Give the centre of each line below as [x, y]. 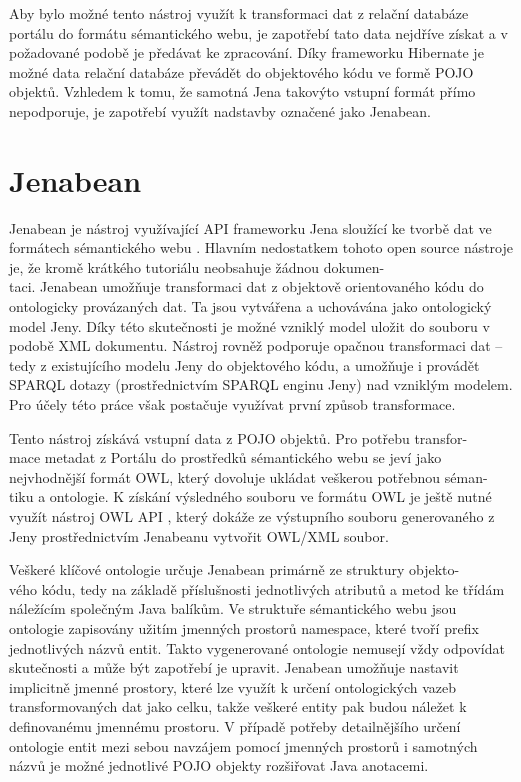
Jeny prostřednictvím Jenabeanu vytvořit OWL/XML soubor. [199, 535]
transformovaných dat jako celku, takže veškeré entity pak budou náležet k [238, 706]
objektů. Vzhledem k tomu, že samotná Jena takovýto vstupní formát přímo [242, 91]
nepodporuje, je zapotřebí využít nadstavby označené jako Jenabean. [220, 110]
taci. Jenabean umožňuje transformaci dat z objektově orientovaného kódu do [246, 286]
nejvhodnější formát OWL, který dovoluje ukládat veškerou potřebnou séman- [248, 476]
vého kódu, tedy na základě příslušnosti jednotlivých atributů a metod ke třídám [257, 588]
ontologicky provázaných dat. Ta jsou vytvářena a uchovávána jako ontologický [250, 306]
